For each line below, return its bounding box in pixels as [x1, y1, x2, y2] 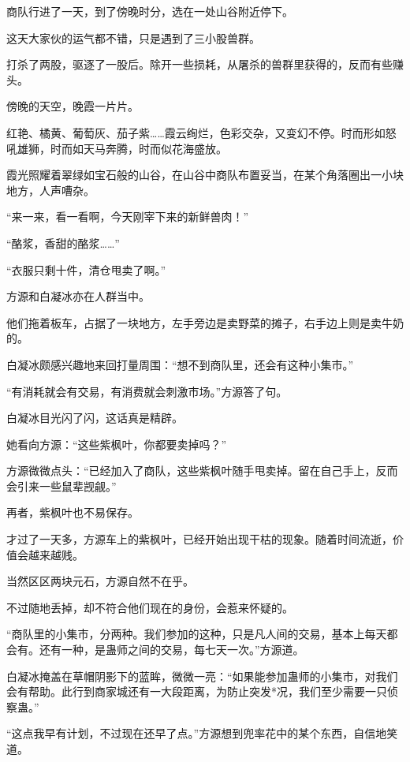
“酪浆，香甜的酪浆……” [6, 234, 120, 251]
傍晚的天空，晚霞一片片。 [6, 98, 139, 114]
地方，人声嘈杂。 [6, 181, 95, 198]
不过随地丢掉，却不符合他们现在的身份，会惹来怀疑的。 [6, 599, 293, 615]
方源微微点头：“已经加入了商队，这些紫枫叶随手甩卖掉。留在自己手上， [6, 462, 376, 479]
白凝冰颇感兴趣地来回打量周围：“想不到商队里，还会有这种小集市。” [6, 356, 354, 372]
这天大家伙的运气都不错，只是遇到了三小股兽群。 [6, 29, 260, 46]
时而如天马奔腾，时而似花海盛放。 [50, 140, 227, 156]
